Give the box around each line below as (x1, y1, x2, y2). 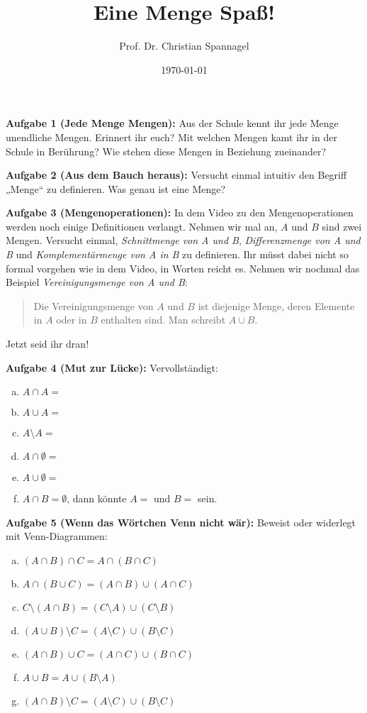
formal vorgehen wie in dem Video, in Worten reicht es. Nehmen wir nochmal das (6, 260, 360, 275)
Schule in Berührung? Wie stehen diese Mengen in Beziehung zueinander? (6, 143, 327, 158)
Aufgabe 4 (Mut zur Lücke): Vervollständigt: (6, 360, 218, 375)
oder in (56, 312, 87, 327)
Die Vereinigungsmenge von (33, 298, 154, 313)
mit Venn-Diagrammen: (6, 529, 108, 543)
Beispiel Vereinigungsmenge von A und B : (6, 275, 188, 289)
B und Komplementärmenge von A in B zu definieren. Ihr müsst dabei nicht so (6, 247, 349, 262)
